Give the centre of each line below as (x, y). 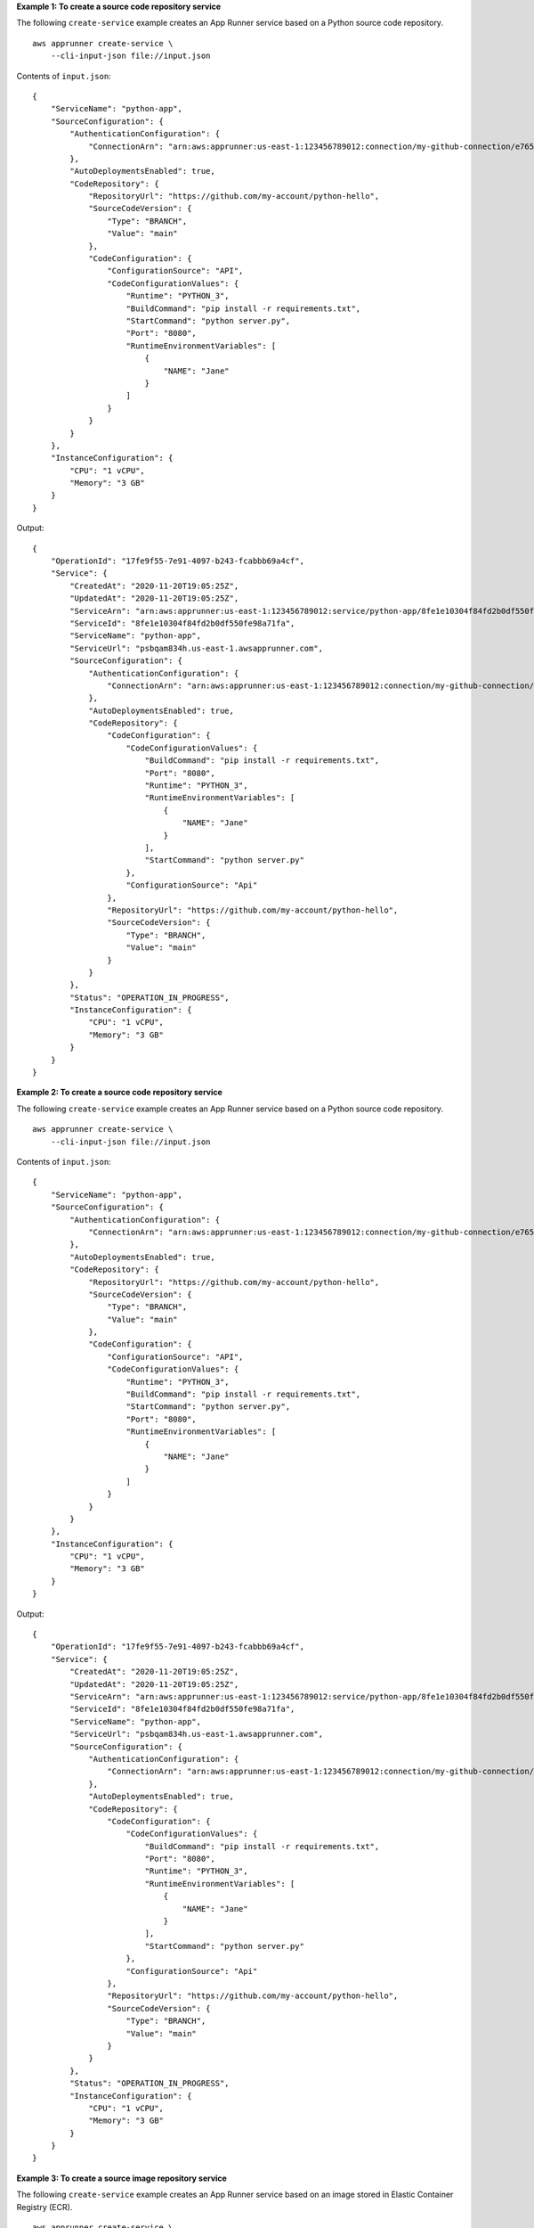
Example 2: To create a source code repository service (119, 1093)
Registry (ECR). (44, 2207)
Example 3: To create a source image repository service (121, 2178)
